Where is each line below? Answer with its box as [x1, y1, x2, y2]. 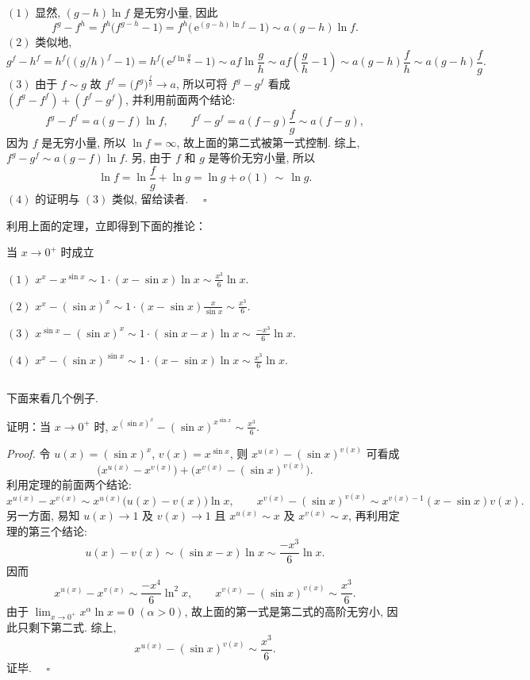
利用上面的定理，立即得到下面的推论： [6, 217, 206, 233]
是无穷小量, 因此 [133, 4, 218, 20]
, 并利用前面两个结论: [125, 90, 236, 107]
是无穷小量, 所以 [41, 133, 126, 150]
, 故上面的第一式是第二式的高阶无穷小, [184, 603, 383, 620]
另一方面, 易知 [6, 507, 80, 524]
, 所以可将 [176, 75, 228, 92]
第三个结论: [28, 522, 87, 539]
